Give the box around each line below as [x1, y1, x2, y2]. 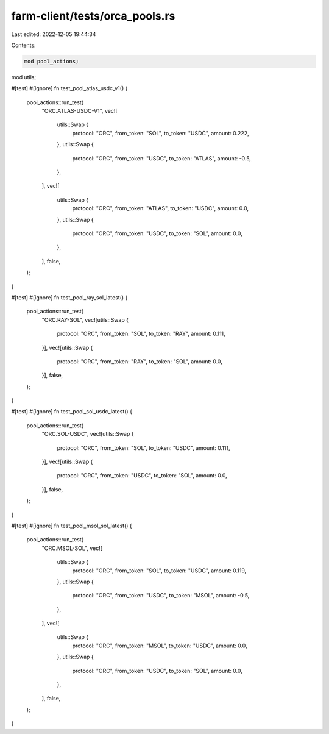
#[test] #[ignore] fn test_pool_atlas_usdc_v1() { [11, 85, 128, 92]
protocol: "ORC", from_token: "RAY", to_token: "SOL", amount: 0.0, [57, 357, 222, 365]
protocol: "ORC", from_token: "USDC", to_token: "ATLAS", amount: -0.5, [72, 154, 251, 162]
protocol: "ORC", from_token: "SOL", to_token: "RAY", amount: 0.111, [57, 330, 225, 338]
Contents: [11, 41, 36, 49]
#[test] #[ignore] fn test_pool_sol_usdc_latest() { [11, 408, 132, 415]
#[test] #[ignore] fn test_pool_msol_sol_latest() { [11, 522, 132, 529]
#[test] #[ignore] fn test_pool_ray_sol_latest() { [11, 293, 128, 301]
